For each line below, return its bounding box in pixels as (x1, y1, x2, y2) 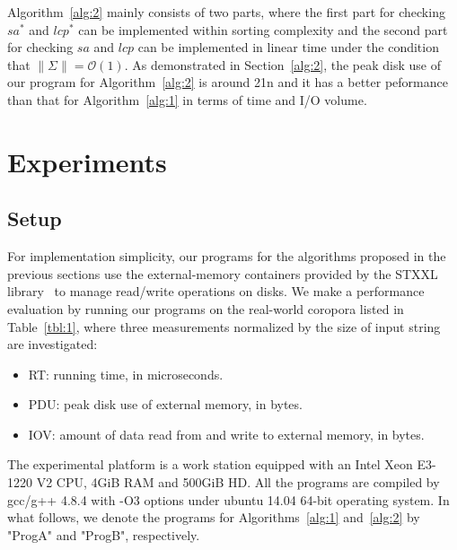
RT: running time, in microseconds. (28, 364, 224, 383)
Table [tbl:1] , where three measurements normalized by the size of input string (7, 317, 441, 336)
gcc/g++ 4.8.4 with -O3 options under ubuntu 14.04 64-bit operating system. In (7, 490, 450, 509)
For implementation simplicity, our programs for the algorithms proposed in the (7, 247, 446, 266)
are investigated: (7, 335, 98, 354)
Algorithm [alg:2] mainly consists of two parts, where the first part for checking (7, 3, 445, 21)
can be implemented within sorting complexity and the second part (78, 20, 448, 39)
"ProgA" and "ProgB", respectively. (7, 525, 200, 544)
